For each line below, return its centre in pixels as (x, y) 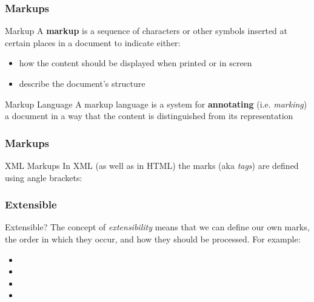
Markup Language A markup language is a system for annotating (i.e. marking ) (156, 104)
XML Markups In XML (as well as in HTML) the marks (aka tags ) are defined (152, 165)
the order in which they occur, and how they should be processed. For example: (153, 239)
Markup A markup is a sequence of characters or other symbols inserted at (146, 31)
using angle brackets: (44, 177)
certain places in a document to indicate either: (93, 42)
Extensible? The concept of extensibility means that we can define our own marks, (157, 227)
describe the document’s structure (82, 83)
